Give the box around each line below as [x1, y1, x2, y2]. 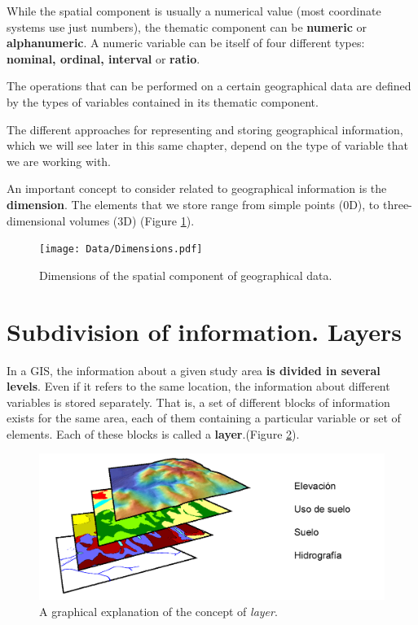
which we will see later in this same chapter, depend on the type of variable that [7, 137, 409, 154]
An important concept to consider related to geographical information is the [7, 180, 387, 197]
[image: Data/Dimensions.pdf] [39, 243, 203, 256]
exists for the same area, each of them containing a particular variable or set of [7, 409, 401, 426]
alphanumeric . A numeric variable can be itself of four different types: [7, 34, 365, 51]
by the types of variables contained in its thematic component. [7, 93, 319, 110]
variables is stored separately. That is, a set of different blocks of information [7, 393, 390, 410]
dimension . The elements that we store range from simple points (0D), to [7, 195, 380, 212]
